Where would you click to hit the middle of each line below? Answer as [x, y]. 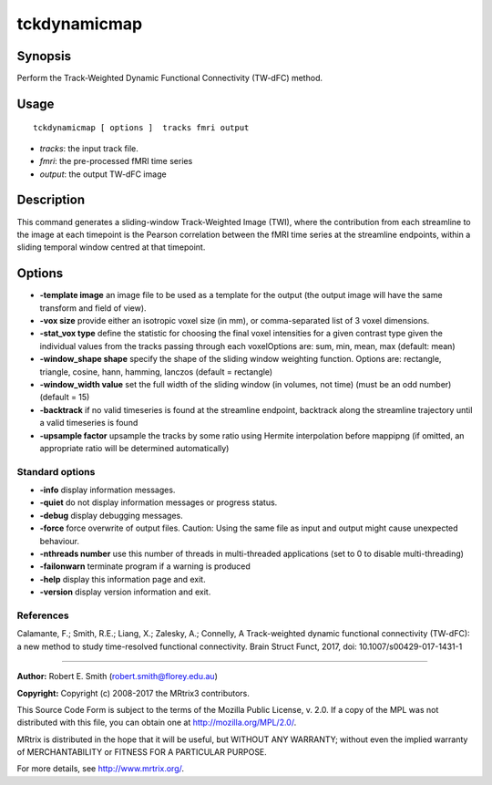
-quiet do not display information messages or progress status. [159, 502]
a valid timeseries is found [89, 423]
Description [51, 200]
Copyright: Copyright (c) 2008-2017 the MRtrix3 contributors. [133, 693]
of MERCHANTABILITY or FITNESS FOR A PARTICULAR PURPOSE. [142, 752]
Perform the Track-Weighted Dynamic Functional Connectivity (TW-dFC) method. [170, 78]
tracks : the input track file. [89, 148]
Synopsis [44, 56]
